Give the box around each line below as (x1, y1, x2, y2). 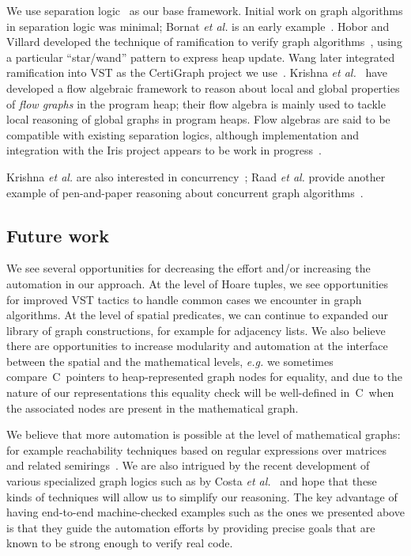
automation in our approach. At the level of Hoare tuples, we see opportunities (6, 275, 388, 291)
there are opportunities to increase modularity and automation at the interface (6, 337, 388, 354)
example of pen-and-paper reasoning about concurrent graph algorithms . (6, 184, 364, 200)
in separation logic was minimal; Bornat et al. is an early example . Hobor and (6, 17, 390, 34)
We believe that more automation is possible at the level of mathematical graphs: (6, 426, 401, 443)
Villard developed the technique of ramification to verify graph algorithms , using (6, 33, 402, 50)
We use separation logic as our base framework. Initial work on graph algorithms (6, 2, 403, 18)
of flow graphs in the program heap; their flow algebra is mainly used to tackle (6, 95, 386, 112)
